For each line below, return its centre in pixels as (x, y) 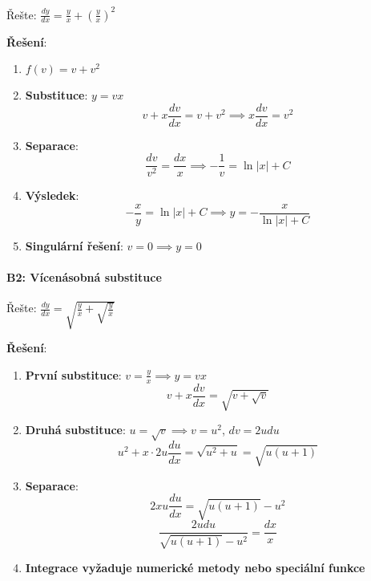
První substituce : (73, 374)
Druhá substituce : (75, 430)
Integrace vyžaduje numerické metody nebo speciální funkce (195, 567)
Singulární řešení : (74, 246)
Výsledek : (52, 195)
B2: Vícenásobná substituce (84, 277)
